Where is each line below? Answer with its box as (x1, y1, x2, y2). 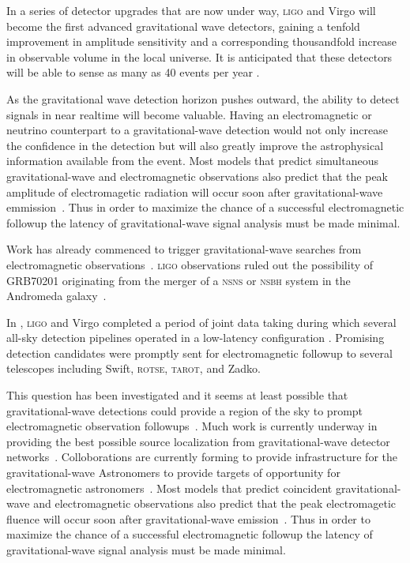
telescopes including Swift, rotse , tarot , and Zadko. (6, 360, 261, 377)
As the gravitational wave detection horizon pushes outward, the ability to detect (6, 90, 400, 107)
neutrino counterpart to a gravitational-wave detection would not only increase (6, 122, 388, 138)
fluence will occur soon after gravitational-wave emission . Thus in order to (6, 510, 371, 527)
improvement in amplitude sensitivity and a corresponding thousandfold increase (6, 33, 397, 50)
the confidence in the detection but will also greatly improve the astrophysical (6, 137, 384, 153)
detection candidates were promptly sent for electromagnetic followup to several (6, 344, 393, 361)
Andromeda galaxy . (6, 287, 107, 304)
